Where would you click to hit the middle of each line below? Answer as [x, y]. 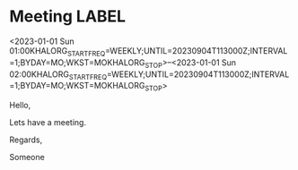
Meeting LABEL [68, 17]
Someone [27, 157]
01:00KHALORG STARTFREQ [57, 51]
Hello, [20, 106]
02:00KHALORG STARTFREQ [58, 75]
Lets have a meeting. [48, 123]
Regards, [26, 140]
